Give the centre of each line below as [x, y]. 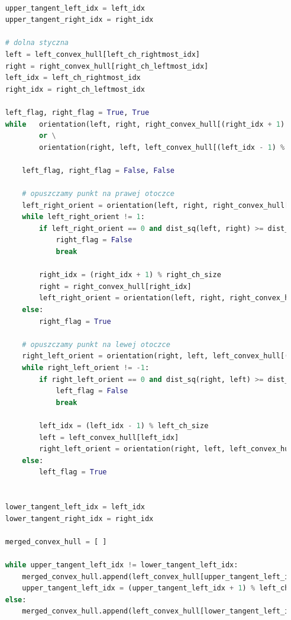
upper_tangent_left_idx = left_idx [75, 8]
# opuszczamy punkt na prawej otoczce [98, 194]
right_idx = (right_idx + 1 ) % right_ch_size [130, 275]
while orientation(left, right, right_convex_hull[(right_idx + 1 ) [145, 124]
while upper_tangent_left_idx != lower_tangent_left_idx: [122, 565]
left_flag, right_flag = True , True [77, 112]
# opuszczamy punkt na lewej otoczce [96, 344]
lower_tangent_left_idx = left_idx [75, 507]
